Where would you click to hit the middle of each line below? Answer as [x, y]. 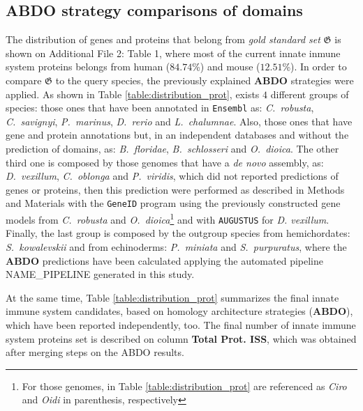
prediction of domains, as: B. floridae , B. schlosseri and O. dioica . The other [172, 149]
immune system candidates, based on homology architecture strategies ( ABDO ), [179, 311]
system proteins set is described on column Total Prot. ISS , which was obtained [181, 338]
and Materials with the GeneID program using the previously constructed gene [173, 203]
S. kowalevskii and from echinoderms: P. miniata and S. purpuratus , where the [176, 246]
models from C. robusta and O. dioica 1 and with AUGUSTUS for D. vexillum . [168, 218]
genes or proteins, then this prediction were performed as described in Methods [175, 189]
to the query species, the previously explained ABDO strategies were [205, 80]
